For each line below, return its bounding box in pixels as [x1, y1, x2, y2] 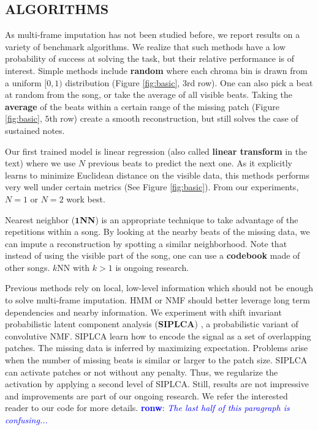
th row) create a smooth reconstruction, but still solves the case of [49, 112, 298, 125]
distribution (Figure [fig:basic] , [65, 76, 180, 89]
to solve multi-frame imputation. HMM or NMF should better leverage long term [5, 294, 310, 306]
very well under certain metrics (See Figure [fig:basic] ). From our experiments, [5, 180, 299, 193]
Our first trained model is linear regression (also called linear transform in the [5, 144, 308, 157]
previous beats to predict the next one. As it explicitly [88, 157, 292, 169]
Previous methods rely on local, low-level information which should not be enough [5, 281, 314, 294]
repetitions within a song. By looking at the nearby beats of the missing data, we [5, 225, 310, 238]
